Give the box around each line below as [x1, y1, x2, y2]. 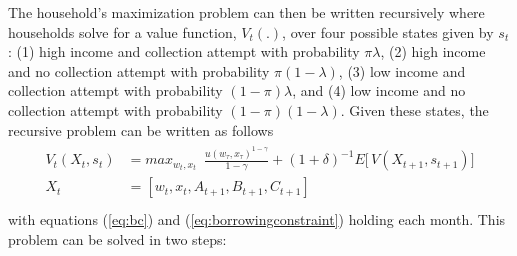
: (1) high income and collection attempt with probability [8, 41, 360, 62]
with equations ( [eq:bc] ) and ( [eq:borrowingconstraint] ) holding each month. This [8, 209, 506, 230]
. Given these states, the [340, 99, 489, 120]
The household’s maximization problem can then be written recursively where [8, 2, 485, 22]
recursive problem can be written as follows [8, 119, 274, 140]
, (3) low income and [338, 60, 466, 81]
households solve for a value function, [8, 21, 237, 42]
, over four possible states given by [282, 21, 494, 42]
